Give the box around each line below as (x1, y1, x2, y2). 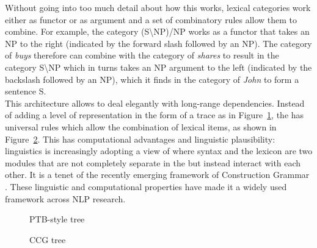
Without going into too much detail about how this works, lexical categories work (5, 1, 311, 13)
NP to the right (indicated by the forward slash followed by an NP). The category (5, 37, 312, 49)
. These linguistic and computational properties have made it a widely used (5, 180, 287, 193)
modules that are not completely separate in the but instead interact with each (5, 156, 301, 169)
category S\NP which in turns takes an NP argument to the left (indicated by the (5, 60, 312, 73)
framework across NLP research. (5, 192, 126, 205)
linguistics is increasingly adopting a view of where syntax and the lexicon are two (5, 144, 313, 157)
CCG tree (29, 233, 66, 246)
